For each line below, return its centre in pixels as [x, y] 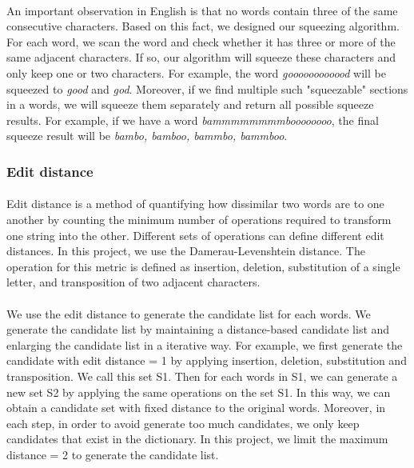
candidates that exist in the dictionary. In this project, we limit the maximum [197, 439]
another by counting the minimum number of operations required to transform [199, 219]
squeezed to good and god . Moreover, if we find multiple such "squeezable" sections [207, 88]
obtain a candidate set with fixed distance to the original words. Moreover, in [196, 408]
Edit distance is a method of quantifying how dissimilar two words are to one [195, 204]
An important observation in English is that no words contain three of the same [202, 10]
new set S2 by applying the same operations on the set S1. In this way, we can [199, 392]
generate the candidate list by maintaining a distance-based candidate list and [198, 329]
